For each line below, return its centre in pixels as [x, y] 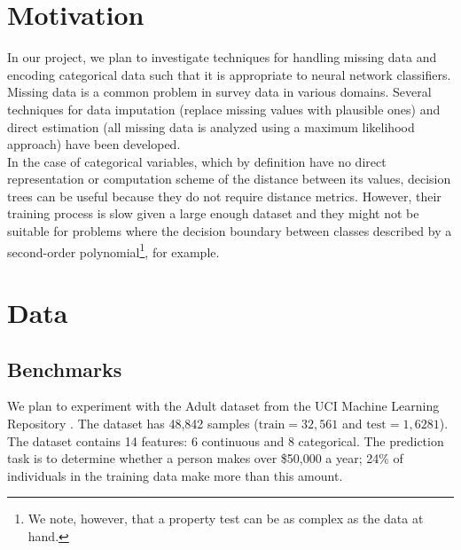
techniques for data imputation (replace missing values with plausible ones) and [224, 109]
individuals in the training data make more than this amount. [175, 475]
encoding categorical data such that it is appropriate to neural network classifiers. [229, 74]
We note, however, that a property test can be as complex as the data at [226, 519]
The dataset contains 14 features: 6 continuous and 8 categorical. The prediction [226, 440]
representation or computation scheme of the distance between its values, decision [229, 179]
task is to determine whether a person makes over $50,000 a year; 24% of [205, 458]
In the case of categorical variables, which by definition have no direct [197, 161]
